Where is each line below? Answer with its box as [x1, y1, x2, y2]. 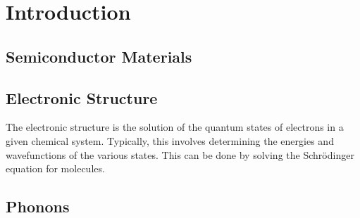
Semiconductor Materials [6, 45, 192, 67]
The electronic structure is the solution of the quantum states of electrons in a [6, 120, 344, 134]
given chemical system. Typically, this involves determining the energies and [6, 133, 334, 148]
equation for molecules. [6, 161, 105, 176]
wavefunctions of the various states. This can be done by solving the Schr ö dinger [6, 147, 354, 162]
